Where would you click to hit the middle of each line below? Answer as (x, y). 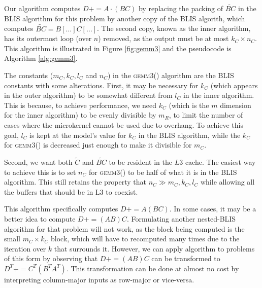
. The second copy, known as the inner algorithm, (174, 28)
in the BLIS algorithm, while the (189, 135)
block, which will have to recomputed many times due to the (145, 239)
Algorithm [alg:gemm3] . (41, 58)
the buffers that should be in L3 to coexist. (71, 191)
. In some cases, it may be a (213, 209)
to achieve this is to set (40, 172)
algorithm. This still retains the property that (75, 182)
